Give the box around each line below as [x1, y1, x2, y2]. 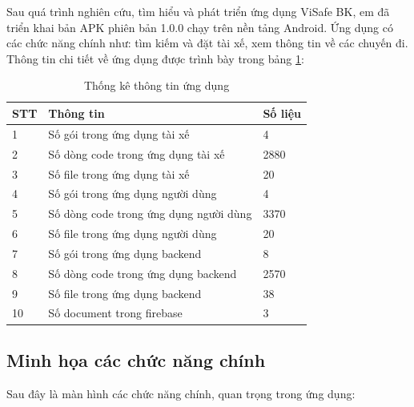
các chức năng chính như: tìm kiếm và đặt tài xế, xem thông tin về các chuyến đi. [6, 34, 408, 51]
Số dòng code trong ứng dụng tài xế [48, 145, 225, 162]
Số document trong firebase [48, 304, 183, 321]
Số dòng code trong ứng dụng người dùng [48, 205, 252, 222]
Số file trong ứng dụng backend [48, 284, 202, 301]
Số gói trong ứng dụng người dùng [48, 185, 217, 202]
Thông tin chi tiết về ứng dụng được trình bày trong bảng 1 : [6, 50, 304, 66]
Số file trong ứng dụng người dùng [48, 225, 217, 242]
